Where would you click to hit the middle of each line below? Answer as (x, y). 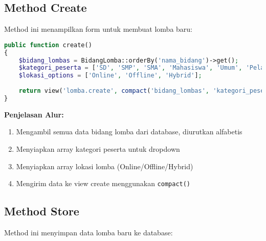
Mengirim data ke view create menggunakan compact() (103, 183)
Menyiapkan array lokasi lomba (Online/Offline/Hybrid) (105, 166)
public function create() (48, 45)
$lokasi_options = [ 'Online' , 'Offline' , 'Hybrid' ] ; (110, 76)
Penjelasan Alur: (34, 114)
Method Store (42, 211)
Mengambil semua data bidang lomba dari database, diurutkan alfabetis (129, 132)
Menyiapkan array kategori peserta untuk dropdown (98, 148)
